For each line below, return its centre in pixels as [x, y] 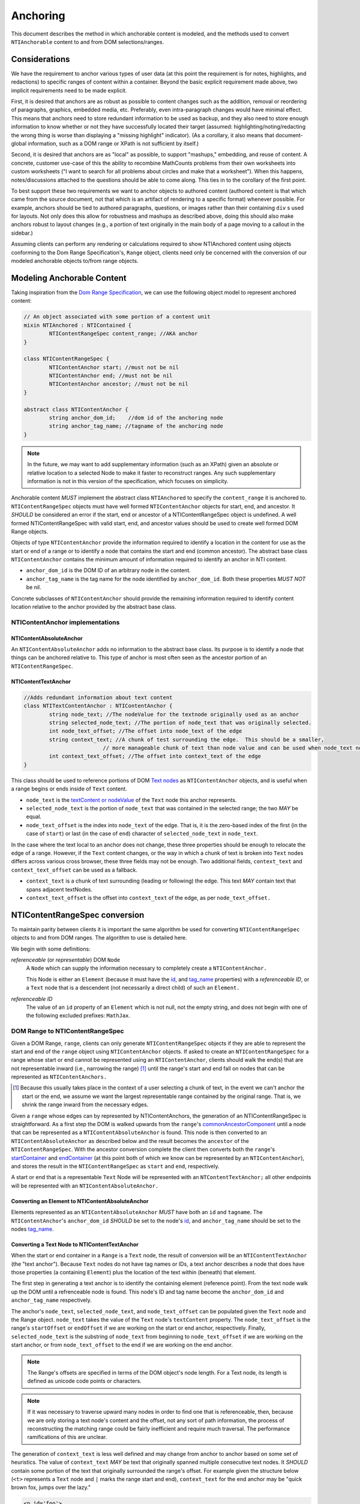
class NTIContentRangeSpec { [67, 359]
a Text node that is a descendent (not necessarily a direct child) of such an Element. [133, 988]
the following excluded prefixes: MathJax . [78, 1016]
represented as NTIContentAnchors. [59, 1077]
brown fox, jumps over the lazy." [51, 1487]
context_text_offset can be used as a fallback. [74, 870]
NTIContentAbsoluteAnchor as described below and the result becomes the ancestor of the [130, 1141]
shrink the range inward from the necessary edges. [85, 1105]
